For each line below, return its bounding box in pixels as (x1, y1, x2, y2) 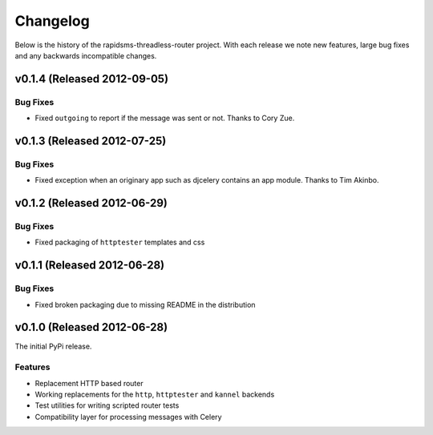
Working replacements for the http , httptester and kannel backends (34, 389, 275, 399)
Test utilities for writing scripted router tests (34, 401, 180, 410)
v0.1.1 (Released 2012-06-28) (14, 259, 164, 272)
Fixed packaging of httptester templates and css (34, 237, 205, 248)
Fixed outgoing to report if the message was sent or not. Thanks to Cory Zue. (34, 113, 295, 123)
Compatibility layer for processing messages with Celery (34, 412, 222, 421)
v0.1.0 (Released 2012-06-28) (14, 320, 168, 334)
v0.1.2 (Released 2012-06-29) (14, 196, 168, 210)
